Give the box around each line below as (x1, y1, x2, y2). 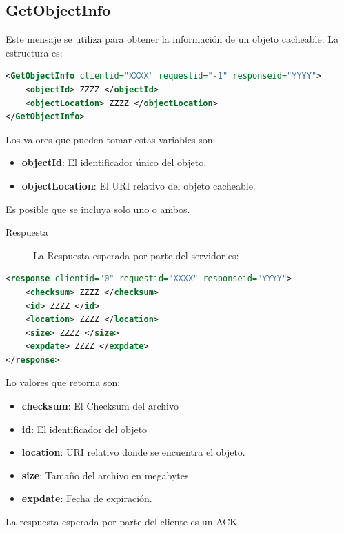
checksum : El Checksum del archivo (21, 399, 179, 413)
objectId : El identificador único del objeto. (21, 155, 207, 170)
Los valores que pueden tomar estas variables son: (6, 132, 216, 146)
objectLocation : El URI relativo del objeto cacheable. (21, 178, 256, 192)
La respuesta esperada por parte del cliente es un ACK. (6, 514, 241, 529)
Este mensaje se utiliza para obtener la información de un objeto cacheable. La (6, 32, 338, 46)
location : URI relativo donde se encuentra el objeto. (21, 445, 245, 459)
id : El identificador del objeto (21, 421, 148, 436)
